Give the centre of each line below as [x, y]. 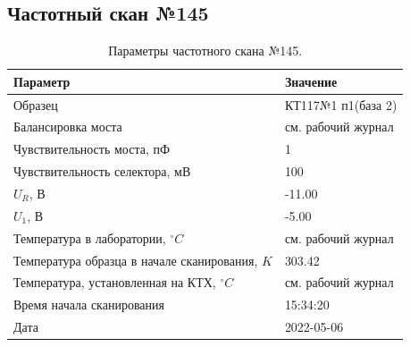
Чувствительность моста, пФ [92, 149]
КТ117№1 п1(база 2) [341, 104]
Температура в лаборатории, [90, 237]
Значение [311, 81]
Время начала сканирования [89, 305]
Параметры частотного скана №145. [205, 51]
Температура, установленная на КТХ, [115, 282]
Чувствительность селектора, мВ [102, 171]
